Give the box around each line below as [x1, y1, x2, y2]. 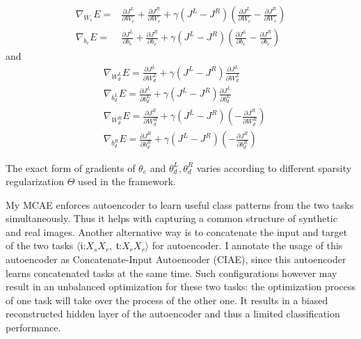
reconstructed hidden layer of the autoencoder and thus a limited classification [6, 306, 340, 321]
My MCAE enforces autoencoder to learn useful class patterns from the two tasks [6, 197, 354, 212]
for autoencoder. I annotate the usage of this [152, 238, 343, 253]
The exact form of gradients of [6, 160, 136, 175]
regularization [6, 174, 65, 189]
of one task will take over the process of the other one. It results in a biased [6, 292, 328, 307]
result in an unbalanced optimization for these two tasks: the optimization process [6, 279, 356, 294]
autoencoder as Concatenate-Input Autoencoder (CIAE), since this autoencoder [6, 252, 346, 267]
